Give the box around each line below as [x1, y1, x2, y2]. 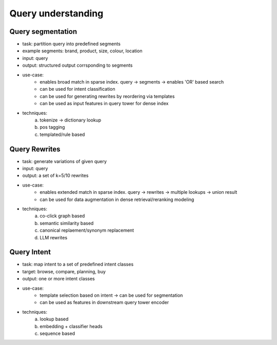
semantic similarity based [39, 220, 94, 226]
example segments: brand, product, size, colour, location [22, 48, 143, 54]
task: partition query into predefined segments [22, 41, 121, 47]
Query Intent [9, 248, 51, 256]
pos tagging [39, 124, 65, 130]
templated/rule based [39, 131, 85, 137]
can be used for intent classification [39, 86, 115, 92]
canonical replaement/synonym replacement [39, 227, 134, 233]
